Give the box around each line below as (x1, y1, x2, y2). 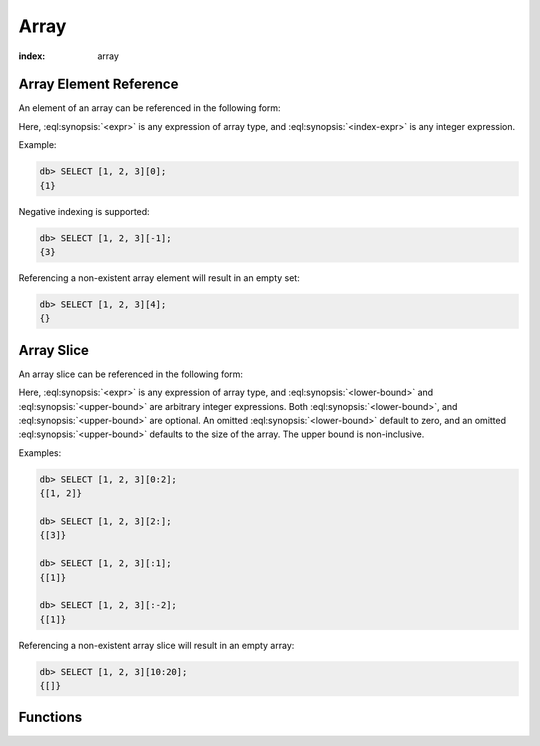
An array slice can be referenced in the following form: (18, 368, 244, 380)
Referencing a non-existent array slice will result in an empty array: (18, 639, 295, 651)
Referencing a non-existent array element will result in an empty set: (18, 271, 300, 284)
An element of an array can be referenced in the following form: (18, 102, 281, 114)
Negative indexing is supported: (18, 205, 150, 217)
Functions (18, 709, 83, 726)
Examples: (18, 446, 62, 459)
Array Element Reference (18, 76, 179, 93)
